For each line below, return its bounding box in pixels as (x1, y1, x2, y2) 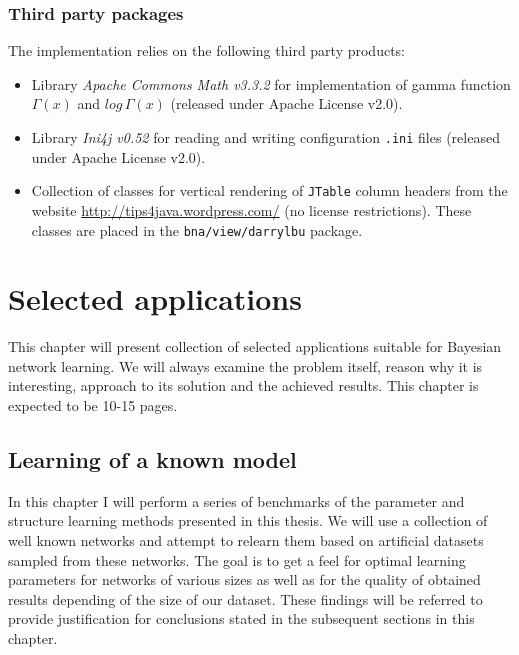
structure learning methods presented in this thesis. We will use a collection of (8, 510, 488, 531)
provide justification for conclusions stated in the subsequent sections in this (8, 608, 475, 629)
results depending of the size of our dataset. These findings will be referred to (8, 588, 483, 609)
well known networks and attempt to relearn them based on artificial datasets (8, 530, 484, 551)
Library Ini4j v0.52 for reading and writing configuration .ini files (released (31, 127, 500, 147)
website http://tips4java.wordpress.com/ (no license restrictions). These (31, 199, 472, 220)
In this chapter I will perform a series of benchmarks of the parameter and (8, 490, 465, 511)
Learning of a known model (8, 444, 297, 475)
